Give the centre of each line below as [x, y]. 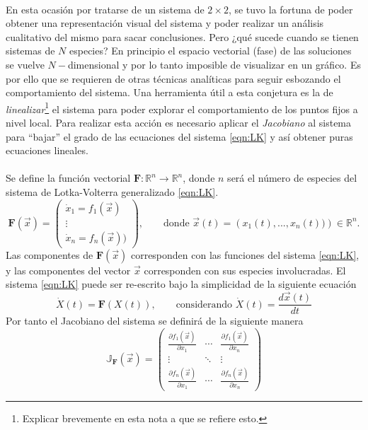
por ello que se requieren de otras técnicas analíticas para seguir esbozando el [173, 78]
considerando [204, 304]
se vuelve [25, 64]
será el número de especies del [292, 178]
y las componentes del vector [68, 270]
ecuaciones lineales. [47, 150]
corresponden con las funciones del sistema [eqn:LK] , [245, 254]
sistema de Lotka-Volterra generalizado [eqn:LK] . [112, 191]
